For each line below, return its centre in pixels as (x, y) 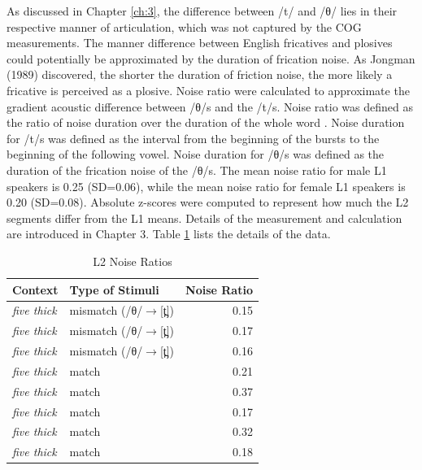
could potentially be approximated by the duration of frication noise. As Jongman (211, 58)
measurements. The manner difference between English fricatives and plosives (200, 43)
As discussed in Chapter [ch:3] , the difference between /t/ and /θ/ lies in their (202, 11)
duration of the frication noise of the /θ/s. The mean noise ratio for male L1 (197, 170)
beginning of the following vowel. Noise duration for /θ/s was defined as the (196, 154)
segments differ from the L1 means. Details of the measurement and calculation (204, 218)
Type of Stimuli (114, 289)
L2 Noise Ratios (133, 261)
